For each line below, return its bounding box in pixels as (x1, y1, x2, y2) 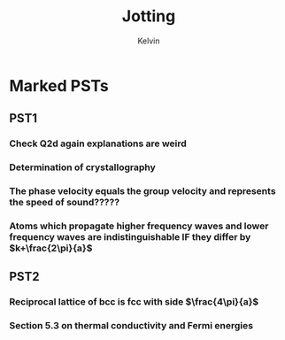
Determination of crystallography (9, 161, 157, 174)
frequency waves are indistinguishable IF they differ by (9, 231, 251, 243)
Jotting (121, 6, 176, 27)
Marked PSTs (9, 75, 109, 96)
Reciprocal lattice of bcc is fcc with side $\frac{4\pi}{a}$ (9, 296, 259, 308)
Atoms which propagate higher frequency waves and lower (9, 220, 269, 232)
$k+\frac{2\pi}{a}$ (9, 242, 93, 254)
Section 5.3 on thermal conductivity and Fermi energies (9, 320, 254, 332)
